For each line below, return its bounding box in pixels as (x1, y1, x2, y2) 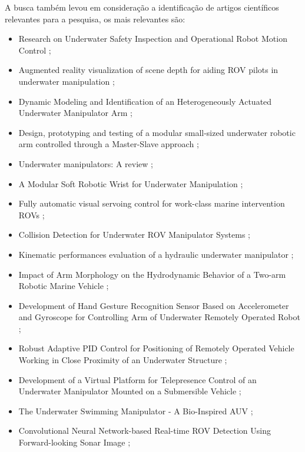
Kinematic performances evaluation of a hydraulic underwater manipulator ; (18, 248, 294, 260)
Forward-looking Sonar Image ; (18, 436, 131, 448)
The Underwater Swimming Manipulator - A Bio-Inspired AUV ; (18, 404, 253, 417)
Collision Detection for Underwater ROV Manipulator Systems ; (18, 228, 250, 241)
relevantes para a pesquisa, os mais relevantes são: (5, 12, 185, 25)
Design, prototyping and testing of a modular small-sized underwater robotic (18, 126, 296, 138)
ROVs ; (18, 208, 45, 221)
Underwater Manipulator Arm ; (18, 107, 132, 119)
